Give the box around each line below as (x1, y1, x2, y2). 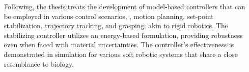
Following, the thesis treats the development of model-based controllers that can (4, 1, 246, 11)
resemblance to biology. (4, 58, 74, 69)
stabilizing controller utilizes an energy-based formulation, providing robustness (4, 30, 243, 40)
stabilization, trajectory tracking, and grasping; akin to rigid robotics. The (4, 20, 228, 31)
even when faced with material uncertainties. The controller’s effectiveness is (4, 39, 234, 50)
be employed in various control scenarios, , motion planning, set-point (4, 11, 214, 21)
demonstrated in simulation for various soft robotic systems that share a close (4, 49, 238, 59)
